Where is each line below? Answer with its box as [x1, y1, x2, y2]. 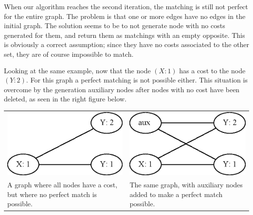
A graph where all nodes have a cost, [7, 180, 118, 190]
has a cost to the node [179, 65, 246, 75]
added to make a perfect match [129, 189, 223, 199]
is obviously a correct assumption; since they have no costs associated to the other [4, 39, 249, 50]
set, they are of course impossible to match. [4, 49, 134, 59]
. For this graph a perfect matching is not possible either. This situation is [26, 75, 248, 85]
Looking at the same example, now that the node [4, 65, 151, 75]
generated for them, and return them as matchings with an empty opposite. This [4, 30, 245, 40]
